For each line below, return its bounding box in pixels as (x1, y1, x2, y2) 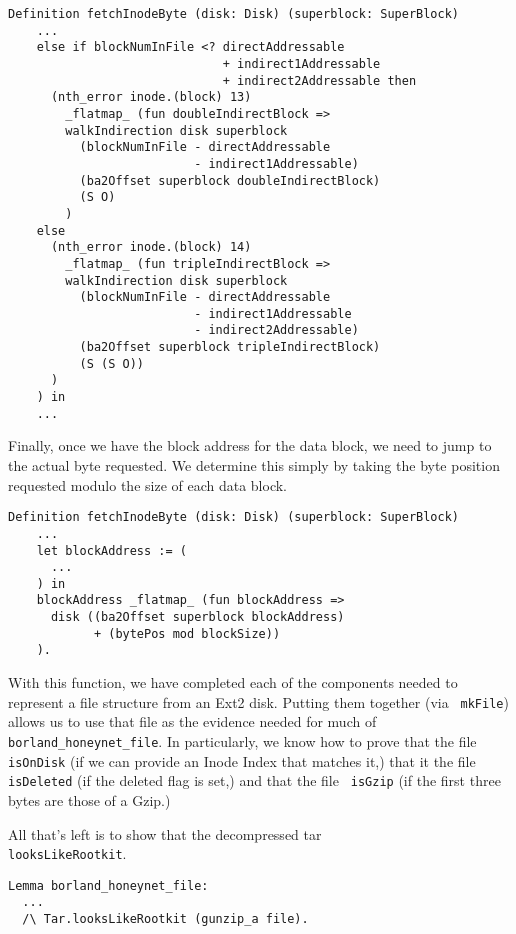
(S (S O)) (79, 356, 145, 371)
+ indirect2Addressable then (222, 73, 417, 88)
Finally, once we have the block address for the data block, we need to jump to (8, 435, 492, 456)
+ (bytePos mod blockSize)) (93, 626, 281, 641)
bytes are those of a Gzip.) (8, 789, 171, 810)
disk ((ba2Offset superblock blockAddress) (50, 610, 345, 625)
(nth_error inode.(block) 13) (50, 90, 252, 105)
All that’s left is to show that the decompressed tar (8, 823, 322, 844)
